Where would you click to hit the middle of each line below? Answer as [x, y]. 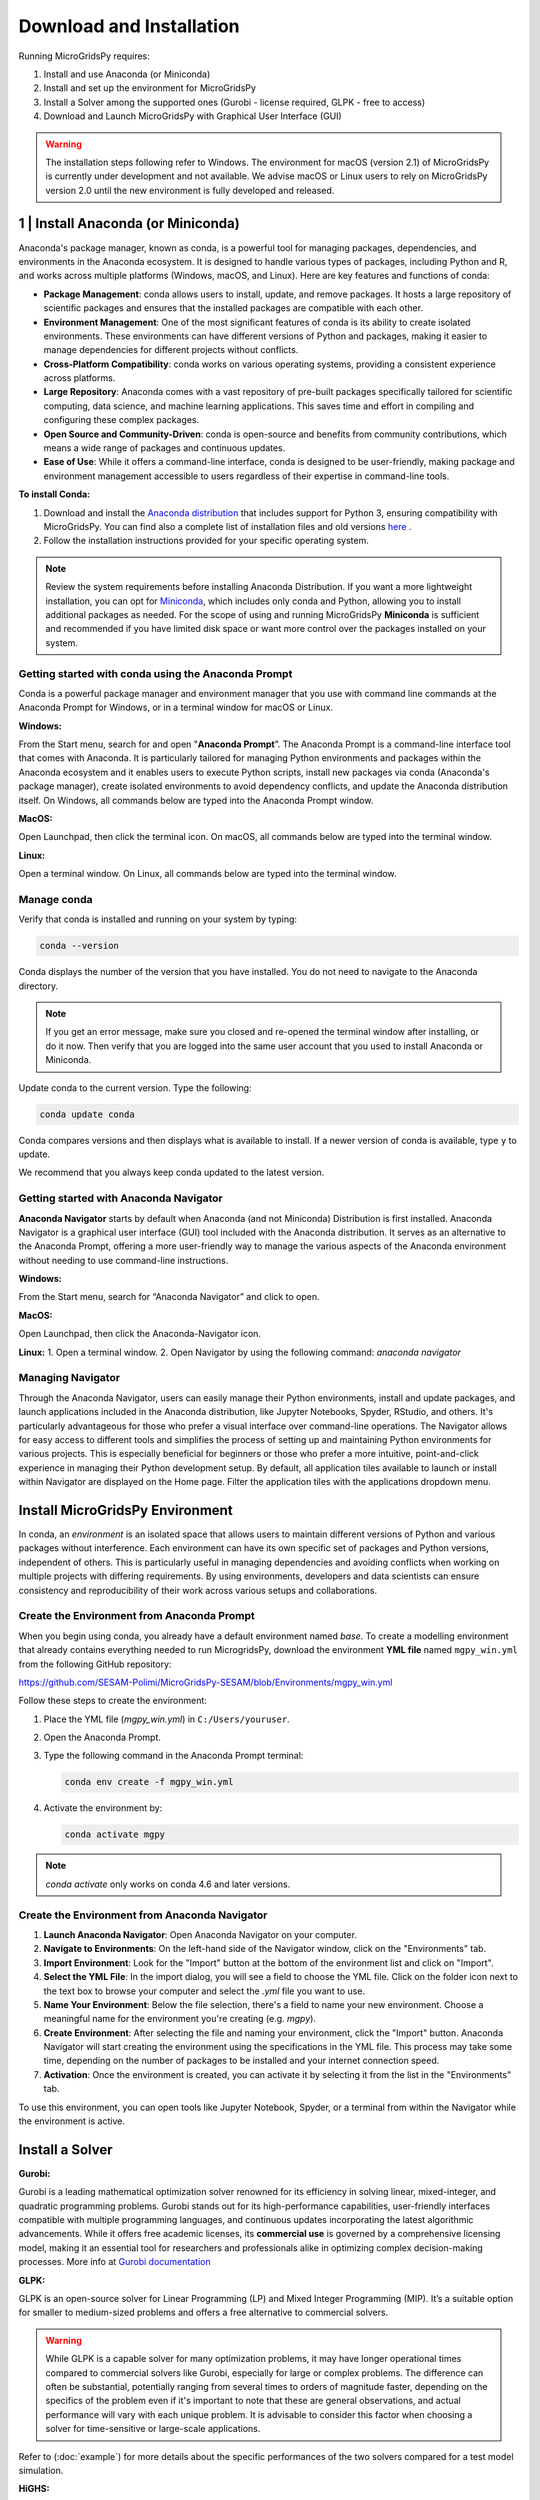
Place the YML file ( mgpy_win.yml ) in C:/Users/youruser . [166, 1719]
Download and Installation [129, 26]
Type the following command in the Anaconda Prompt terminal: [173, 1756]
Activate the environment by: [103, 1808]
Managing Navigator [69, 1378]
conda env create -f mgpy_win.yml [149, 1782]
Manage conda [56, 899]
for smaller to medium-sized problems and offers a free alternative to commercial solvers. [203, 2312]
